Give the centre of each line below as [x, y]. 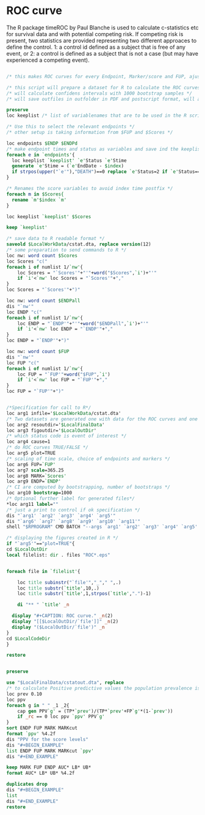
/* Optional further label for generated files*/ [71, 499]
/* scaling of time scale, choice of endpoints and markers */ [88, 459]
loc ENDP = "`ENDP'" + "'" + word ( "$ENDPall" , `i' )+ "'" [83, 323]
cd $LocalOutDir [27, 550]
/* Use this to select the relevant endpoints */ [71, 127]
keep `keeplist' [27, 228]
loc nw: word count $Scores [42, 255]
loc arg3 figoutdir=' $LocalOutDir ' [52, 430]
